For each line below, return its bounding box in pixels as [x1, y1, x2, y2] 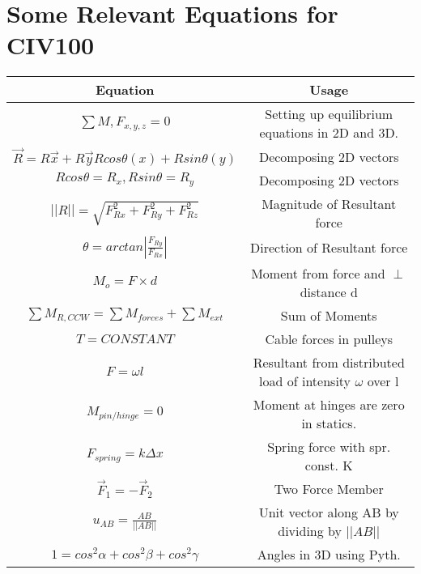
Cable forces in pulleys [265, 329, 393, 348]
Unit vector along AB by [258, 503, 399, 522]
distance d [300, 282, 358, 301]
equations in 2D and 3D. [259, 123, 399, 142]
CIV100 [6, 28, 95, 62]
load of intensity [259, 371, 351, 390]
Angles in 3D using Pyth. [257, 545, 401, 564]
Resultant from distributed [253, 352, 405, 372]
